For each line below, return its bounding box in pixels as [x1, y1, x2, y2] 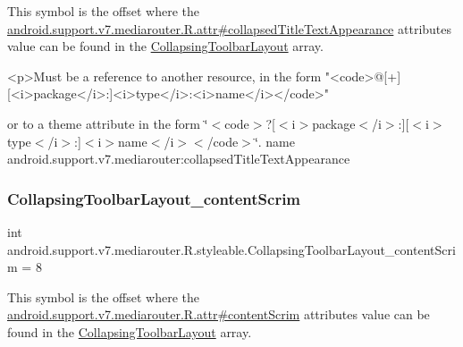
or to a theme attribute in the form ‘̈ [7, 114, 208, 132]
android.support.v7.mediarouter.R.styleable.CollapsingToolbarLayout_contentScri [7, 240, 456, 258]
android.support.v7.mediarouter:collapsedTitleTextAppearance [7, 149, 350, 168]
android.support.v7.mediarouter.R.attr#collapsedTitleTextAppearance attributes [7, 19, 452, 38]
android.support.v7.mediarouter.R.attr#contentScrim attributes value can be [7, 305, 430, 324]
